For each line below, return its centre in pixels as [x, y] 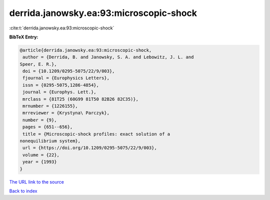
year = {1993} [40, 162]
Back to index [23, 191]
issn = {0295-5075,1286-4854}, [61, 85]
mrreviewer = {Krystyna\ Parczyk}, [66, 113]
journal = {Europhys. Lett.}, [60, 92]
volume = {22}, [41, 155]
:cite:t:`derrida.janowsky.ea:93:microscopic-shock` [62, 28]
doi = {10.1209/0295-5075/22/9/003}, [69, 71]
